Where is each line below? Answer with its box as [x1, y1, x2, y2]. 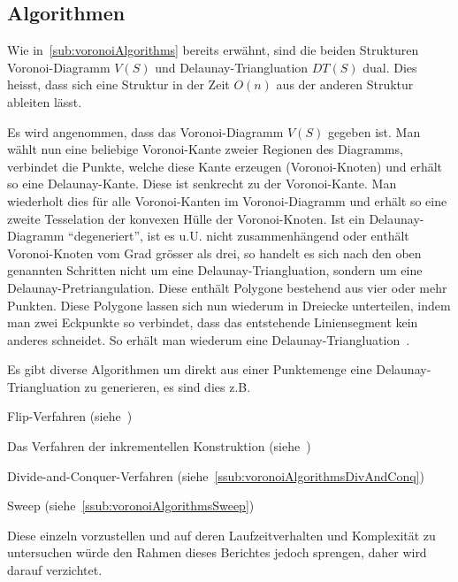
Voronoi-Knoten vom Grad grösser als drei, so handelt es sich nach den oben [7, 243, 422, 262]
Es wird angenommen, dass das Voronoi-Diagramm [7, 122, 284, 141]
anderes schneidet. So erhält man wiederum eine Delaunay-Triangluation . [7, 330, 410, 348]
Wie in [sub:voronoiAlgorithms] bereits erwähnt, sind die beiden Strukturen [7, 41, 419, 59]
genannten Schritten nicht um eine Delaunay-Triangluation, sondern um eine [7, 261, 423, 280]
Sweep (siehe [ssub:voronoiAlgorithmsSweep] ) [7, 496, 255, 515]
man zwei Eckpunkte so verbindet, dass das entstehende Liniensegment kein [7, 313, 418, 332]
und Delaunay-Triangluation [155, 57, 309, 76]
